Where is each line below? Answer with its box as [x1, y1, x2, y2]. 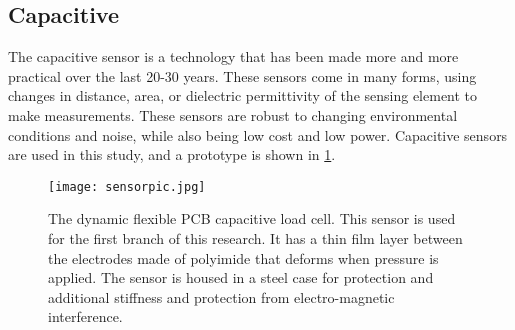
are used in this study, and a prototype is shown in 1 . [8, 144, 336, 165]
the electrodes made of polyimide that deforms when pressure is [48, 247, 439, 268]
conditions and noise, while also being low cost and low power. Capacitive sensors [8, 124, 508, 145]
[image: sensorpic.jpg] [48, 179, 206, 194]
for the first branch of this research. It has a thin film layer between [48, 228, 463, 249]
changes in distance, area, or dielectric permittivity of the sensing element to [8, 85, 478, 106]
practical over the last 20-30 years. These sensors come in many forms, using [8, 65, 477, 86]
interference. [48, 306, 123, 327]
